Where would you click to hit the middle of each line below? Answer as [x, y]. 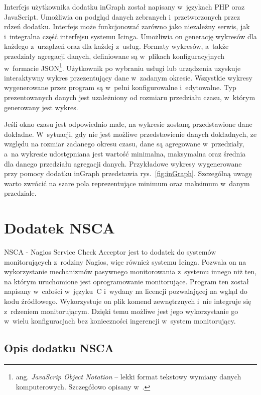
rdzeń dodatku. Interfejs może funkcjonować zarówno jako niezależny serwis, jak [127, 26]
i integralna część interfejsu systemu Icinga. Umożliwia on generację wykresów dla [130, 36]
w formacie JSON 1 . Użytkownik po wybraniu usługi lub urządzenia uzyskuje [122, 67]
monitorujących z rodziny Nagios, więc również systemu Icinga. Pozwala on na [125, 261]
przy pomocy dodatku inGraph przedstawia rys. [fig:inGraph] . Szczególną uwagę [128, 173]
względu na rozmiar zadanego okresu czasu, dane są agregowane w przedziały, [124, 144]
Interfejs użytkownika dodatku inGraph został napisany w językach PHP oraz [124, 7]
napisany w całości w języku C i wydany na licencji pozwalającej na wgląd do [126, 291]
